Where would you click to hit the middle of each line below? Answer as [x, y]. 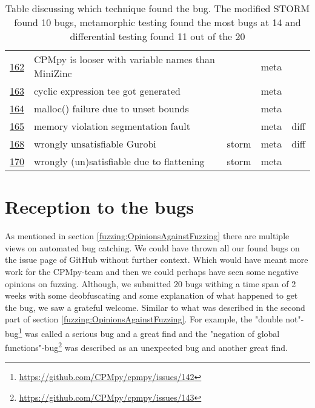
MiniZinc [53, 73]
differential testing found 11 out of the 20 [157, 36]
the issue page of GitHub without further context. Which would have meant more [157, 260]
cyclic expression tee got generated [108, 91]
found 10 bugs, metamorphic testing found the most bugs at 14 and [157, 22]
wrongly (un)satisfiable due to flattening [119, 161]
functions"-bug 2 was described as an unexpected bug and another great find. [146, 346]
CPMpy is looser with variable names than [124, 59]
